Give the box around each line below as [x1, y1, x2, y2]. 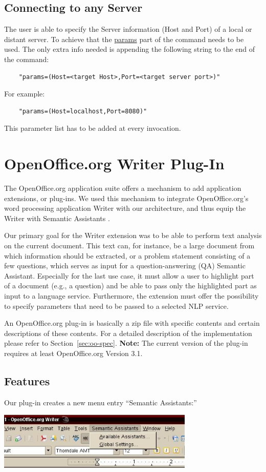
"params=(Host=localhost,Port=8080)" [18, 107, 147, 115]
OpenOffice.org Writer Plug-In [4, 153, 225, 174]
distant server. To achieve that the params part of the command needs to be [4, 33, 244, 44]
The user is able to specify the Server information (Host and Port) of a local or [4, 24, 252, 34]
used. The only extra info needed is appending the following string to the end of [4, 44, 255, 54]
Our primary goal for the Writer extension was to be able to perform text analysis [4, 230, 262, 241]
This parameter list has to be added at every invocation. [4, 123, 181, 133]
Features [4, 372, 50, 388]
